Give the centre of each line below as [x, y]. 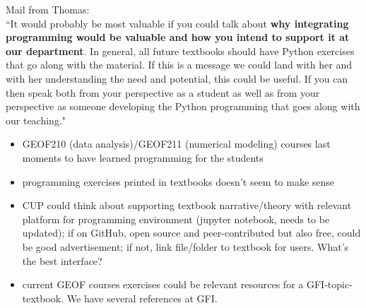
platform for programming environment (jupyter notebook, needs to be [176, 219]
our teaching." [36, 120]
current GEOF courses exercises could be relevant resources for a [163, 284]
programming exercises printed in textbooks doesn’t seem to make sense [178, 181]
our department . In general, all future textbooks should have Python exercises [180, 51]
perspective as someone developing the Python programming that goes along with [183, 106]
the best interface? [62, 260]
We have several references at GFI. [142, 298]
